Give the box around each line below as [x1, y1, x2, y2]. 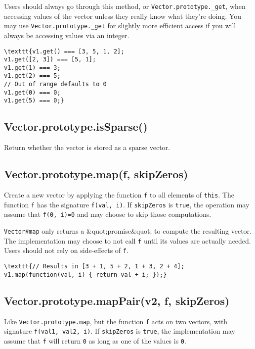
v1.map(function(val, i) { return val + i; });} [4, 271, 167, 278]
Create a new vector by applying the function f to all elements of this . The [4, 190, 235, 200]
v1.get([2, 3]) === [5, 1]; [4, 56, 96, 63]
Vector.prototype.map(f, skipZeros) [4, 166, 188, 182]
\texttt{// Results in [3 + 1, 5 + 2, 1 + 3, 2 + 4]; [4, 263, 185, 270]
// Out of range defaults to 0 [4, 81, 107, 88]
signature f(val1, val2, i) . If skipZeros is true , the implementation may [4, 326, 235, 336]
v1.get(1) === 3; [4, 64, 61, 71]
